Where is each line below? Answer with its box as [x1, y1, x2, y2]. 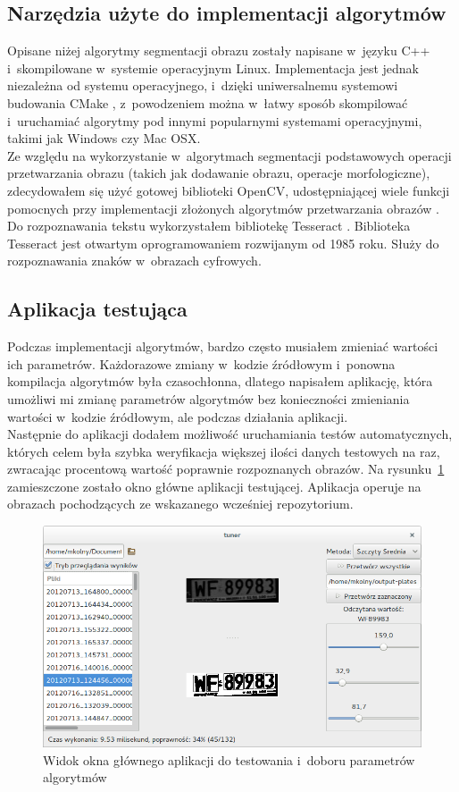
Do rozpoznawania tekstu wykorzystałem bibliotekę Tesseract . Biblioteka [7, 216, 411, 235]
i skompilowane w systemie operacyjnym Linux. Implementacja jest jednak [7, 58, 419, 77]
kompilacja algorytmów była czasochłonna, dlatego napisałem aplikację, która [7, 372, 433, 391]
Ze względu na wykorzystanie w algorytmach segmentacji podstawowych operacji [7, 146, 452, 164]
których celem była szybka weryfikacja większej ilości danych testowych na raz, [7, 442, 440, 460]
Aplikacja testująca [7, 295, 188, 323]
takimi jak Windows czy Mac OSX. [7, 129, 201, 147]
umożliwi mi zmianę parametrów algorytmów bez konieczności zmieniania [7, 389, 410, 408]
